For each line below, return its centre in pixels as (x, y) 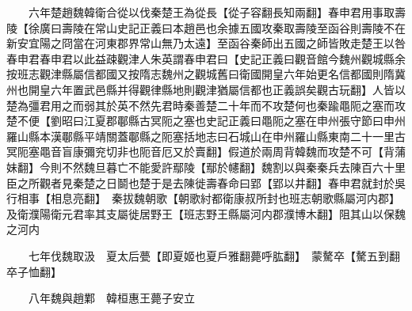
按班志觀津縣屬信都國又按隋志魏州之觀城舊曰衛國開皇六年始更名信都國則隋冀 (206, 74)
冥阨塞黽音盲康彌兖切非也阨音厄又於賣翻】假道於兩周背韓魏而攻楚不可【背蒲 (206, 152)
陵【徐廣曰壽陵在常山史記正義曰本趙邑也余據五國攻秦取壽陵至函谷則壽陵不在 (206, 27)
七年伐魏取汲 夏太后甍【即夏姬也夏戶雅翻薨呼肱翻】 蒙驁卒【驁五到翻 (214, 255)
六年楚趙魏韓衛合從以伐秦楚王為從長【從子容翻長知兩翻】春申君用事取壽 (217, 12)
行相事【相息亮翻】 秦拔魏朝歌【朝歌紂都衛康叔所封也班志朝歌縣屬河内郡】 (203, 198)
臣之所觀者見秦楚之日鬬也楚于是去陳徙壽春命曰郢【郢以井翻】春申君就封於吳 (206, 182)
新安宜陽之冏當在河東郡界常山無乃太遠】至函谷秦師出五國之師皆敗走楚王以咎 (206, 43)
